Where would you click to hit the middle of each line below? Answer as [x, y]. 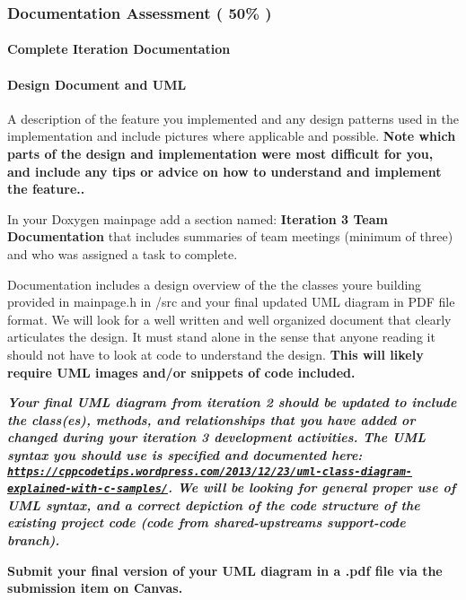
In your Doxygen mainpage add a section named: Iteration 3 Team [198, 218]
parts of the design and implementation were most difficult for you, [220, 154]
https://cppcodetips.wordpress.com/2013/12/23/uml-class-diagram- [210, 471]
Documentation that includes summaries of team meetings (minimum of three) [230, 236]
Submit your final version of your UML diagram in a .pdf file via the [225, 570]
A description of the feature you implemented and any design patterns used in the [233, 118]
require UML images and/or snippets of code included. [181, 372]
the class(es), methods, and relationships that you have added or [211, 419]
